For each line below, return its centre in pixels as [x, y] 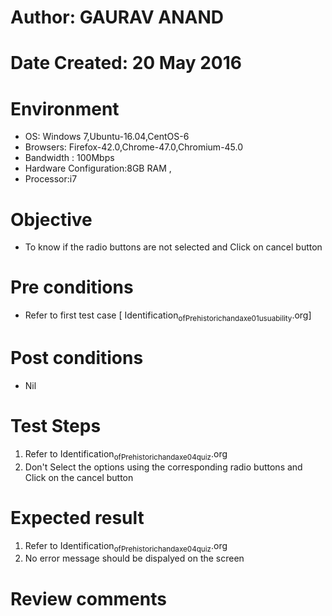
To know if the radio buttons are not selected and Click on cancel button [173, 247]
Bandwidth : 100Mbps [69, 158]
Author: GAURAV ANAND [117, 17]
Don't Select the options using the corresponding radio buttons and [163, 467]
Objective [51, 219]
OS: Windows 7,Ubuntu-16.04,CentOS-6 [107, 137]
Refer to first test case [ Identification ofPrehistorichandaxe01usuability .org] [168, 316]
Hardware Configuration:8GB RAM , [98, 168]
